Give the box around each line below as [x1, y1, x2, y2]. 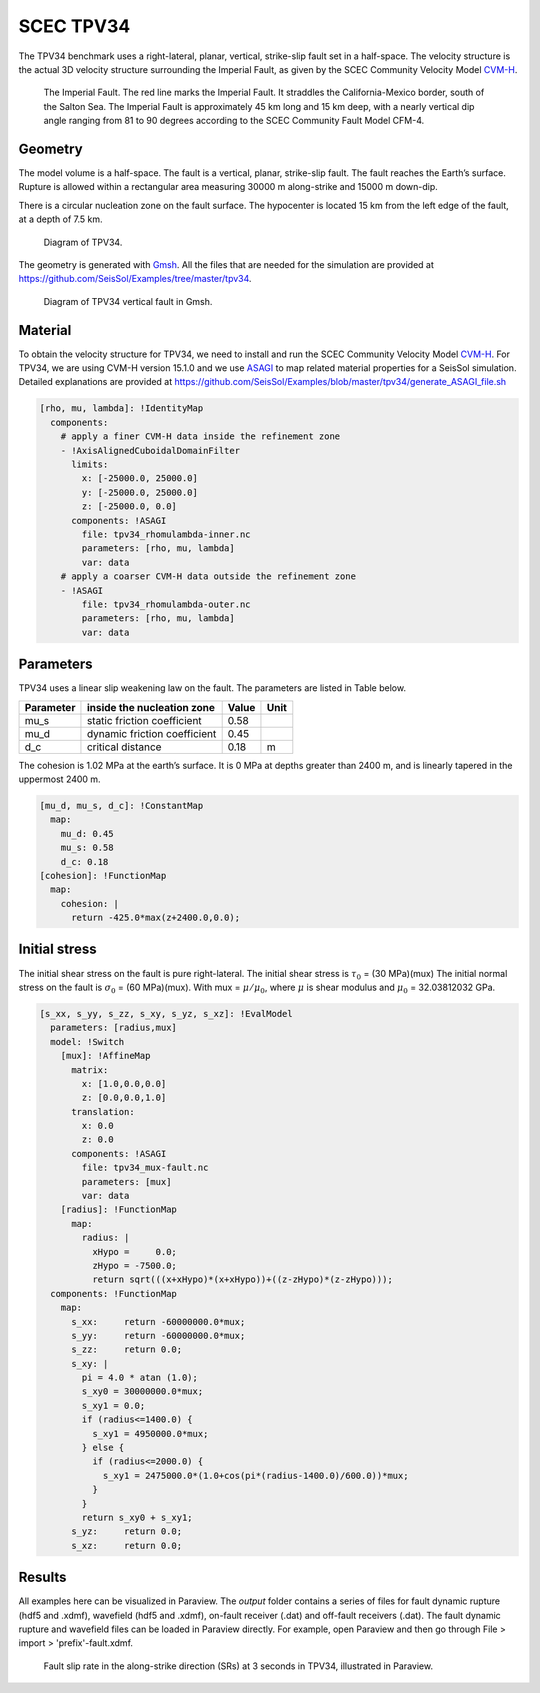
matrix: [71, 1064, 109, 1075]
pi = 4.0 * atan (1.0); [81, 1372, 199, 1384]
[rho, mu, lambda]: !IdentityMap [39, 403, 204, 414]
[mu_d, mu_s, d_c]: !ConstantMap [39, 800, 204, 811]
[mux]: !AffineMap [60, 1050, 151, 1062]
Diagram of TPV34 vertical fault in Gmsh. [43, 295, 213, 307]
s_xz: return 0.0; [71, 1540, 183, 1551]
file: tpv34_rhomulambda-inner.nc [81, 528, 251, 540]
